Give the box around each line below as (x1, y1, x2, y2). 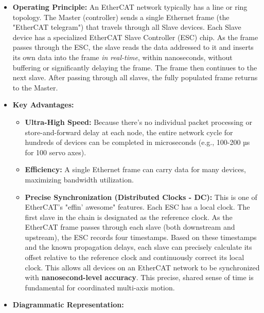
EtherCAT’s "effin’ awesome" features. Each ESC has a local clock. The (25, 201, 250, 212)
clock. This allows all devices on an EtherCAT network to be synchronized (25, 262, 260, 272)
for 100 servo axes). (25, 146, 86, 157)
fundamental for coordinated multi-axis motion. (25, 282, 175, 292)
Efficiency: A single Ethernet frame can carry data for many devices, (25, 164, 246, 175)
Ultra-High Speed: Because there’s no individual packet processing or (25, 116, 252, 127)
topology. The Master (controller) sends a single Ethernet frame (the (12, 11, 230, 22)
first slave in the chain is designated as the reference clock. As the (25, 211, 233, 222)
